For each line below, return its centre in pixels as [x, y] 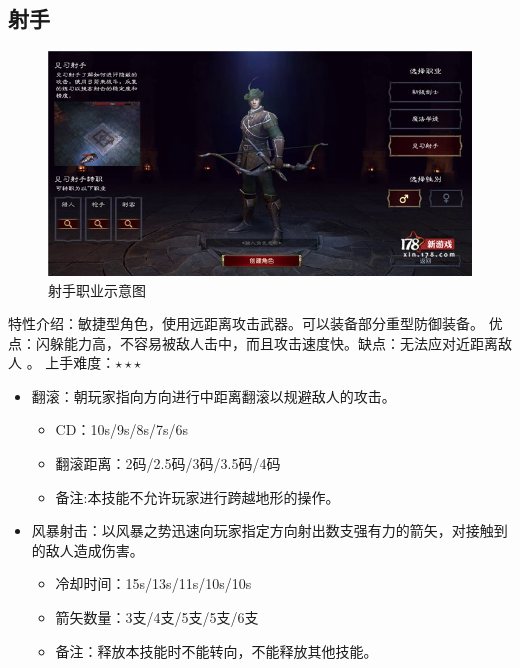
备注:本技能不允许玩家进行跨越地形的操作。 [197, 496]
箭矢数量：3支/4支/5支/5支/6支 [157, 617]
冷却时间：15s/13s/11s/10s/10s [153, 583]
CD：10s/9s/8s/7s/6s [121, 429]
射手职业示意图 [97, 289]
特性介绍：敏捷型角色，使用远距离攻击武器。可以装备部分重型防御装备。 [246, 323]
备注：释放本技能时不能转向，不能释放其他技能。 [216, 650]
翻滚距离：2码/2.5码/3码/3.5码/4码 [168, 463]
